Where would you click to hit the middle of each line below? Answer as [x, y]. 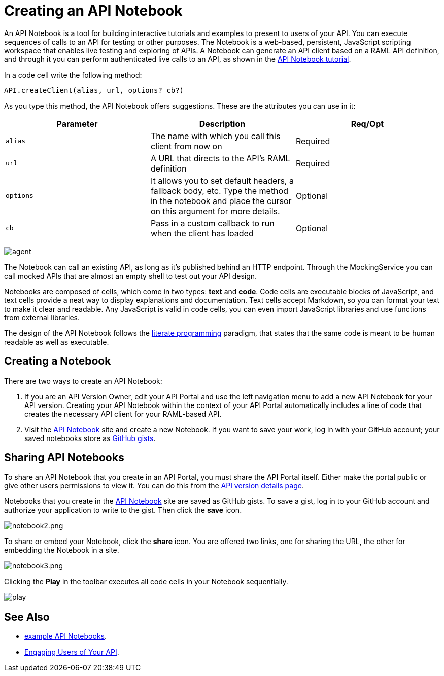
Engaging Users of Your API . [72, 652]
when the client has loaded [202, 233]
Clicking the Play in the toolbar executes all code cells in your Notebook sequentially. [146, 582]
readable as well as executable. [57, 342]
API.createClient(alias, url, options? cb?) [94, 90]
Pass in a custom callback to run [212, 223]
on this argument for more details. [215, 211]
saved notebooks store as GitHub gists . [90, 438]
